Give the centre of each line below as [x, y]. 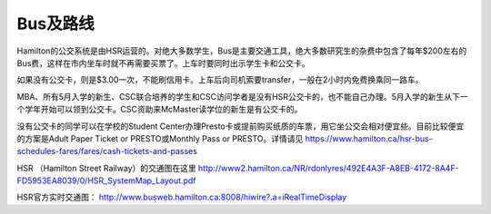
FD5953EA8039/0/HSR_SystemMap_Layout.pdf [106, 180]
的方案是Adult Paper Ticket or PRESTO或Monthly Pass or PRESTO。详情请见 [160, 138]
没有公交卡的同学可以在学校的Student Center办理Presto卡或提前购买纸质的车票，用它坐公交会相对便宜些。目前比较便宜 [240, 126]
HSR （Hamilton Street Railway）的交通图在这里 [106, 168]
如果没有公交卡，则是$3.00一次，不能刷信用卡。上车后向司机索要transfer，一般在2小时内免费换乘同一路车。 [220, 80]
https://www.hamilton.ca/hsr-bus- [369, 138]
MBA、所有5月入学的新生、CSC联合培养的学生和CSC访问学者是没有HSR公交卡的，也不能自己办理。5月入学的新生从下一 [242, 96]
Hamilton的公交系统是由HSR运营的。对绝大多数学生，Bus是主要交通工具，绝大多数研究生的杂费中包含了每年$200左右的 [242, 51]
